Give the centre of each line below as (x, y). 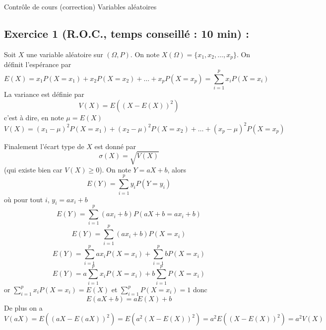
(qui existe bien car (33, 169)
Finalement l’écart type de (44, 146)
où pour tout (24, 199)
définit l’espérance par (38, 64)
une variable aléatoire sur (65, 54)
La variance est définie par (44, 94)
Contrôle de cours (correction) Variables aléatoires (80, 6)
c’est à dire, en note (34, 117)
